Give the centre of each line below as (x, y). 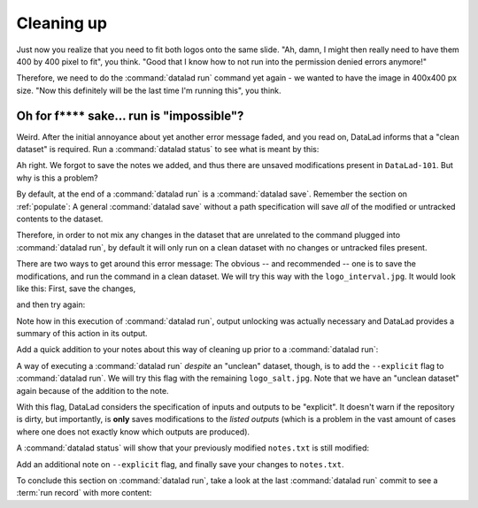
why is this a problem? (57, 178)
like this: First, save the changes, (76, 289)
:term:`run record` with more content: (84, 493)
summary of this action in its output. (82, 334)
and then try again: (51, 304)
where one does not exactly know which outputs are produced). (133, 431)
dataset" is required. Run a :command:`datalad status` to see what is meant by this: (168, 150)
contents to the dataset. (60, 219)
